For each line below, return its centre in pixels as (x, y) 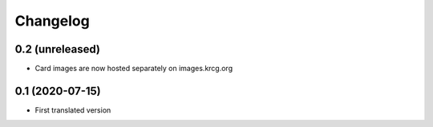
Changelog (52, 21)
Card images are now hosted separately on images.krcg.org (134, 69)
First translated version (73, 110)
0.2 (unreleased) (57, 49)
